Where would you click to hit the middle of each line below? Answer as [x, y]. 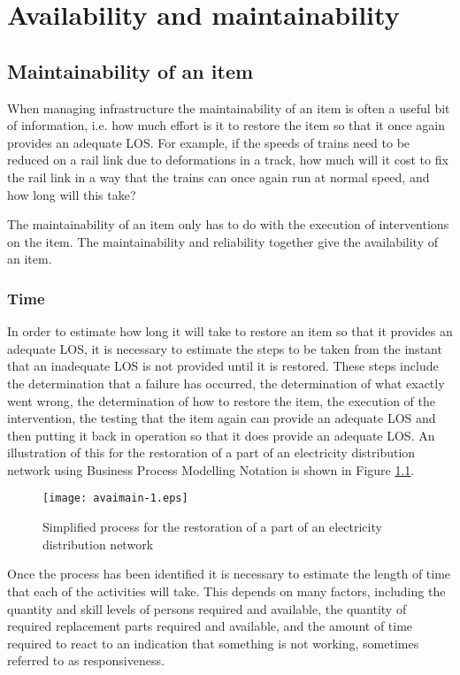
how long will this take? [72, 194]
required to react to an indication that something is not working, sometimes [213, 643]
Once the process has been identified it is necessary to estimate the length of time [229, 574]
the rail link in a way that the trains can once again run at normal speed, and [218, 176]
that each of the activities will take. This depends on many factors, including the [226, 591]
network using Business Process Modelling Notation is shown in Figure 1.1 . [211, 469]
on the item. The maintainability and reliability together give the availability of [223, 241]
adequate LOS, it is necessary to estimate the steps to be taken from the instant [225, 348]
